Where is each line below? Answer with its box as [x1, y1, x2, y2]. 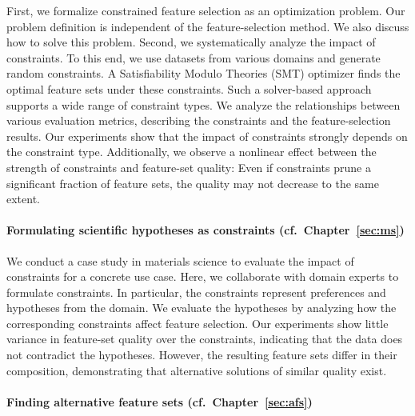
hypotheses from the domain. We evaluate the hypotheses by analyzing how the [6, 299, 397, 316]
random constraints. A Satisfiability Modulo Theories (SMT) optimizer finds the [6, 65, 401, 82]
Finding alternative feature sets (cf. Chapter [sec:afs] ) [6, 393, 313, 410]
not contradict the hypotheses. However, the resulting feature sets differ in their [6, 346, 397, 363]
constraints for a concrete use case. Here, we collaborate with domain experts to [6, 268, 399, 285]
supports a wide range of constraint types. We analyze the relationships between [6, 96, 401, 113]
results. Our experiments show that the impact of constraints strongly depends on [6, 127, 408, 144]
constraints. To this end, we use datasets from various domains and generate [6, 49, 381, 66]
